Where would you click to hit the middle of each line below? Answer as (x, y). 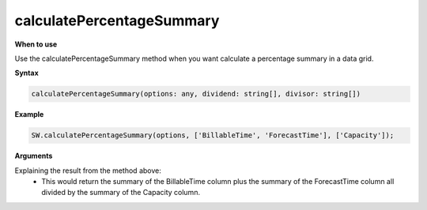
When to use (36, 44)
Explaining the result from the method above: (88, 171)
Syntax (26, 73)
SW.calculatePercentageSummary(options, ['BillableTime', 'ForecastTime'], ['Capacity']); (213, 135)
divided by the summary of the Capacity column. (121, 193)
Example (29, 114)
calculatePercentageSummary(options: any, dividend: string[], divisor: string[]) (196, 94)
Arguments (34, 156)
